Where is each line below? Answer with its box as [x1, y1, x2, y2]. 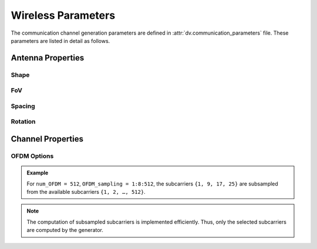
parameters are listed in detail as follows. [11, 37, 110, 44]
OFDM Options [11, 152, 54, 160]
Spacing [11, 102, 35, 110]
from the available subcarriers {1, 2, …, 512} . [26, 188, 146, 195]
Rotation [11, 117, 36, 126]
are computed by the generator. [26, 227, 104, 234]
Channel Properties [11, 134, 84, 144]
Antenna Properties [11, 53, 85, 63]
